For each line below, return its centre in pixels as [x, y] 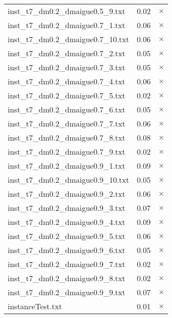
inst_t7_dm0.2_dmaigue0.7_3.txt [67, 67]
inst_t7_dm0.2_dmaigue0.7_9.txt [67, 151]
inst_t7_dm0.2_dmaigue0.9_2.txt [67, 194]
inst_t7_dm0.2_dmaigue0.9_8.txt [67, 278]
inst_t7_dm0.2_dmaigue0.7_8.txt [67, 137]
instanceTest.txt [35, 306]
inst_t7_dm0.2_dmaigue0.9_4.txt [67, 222]
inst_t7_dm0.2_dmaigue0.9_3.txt [67, 208]
